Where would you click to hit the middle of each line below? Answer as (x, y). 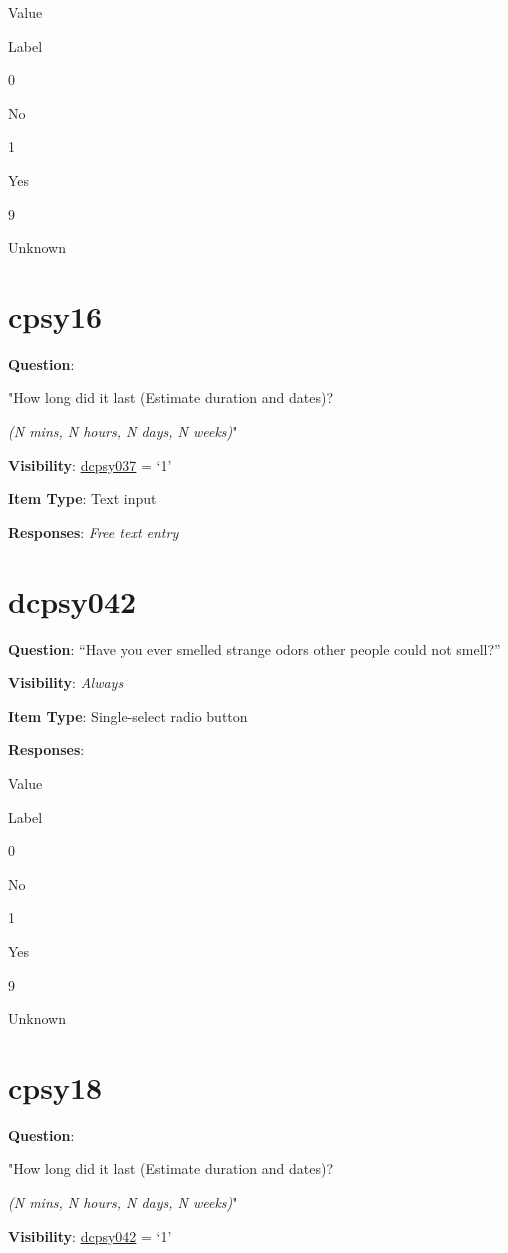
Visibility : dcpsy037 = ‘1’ (90, 464)
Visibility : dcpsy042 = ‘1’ (90, 1235)
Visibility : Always (66, 682)
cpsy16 (55, 315)
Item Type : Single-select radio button (128, 715)
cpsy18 (55, 1086)
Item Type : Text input (82, 498)
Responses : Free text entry (93, 531)
